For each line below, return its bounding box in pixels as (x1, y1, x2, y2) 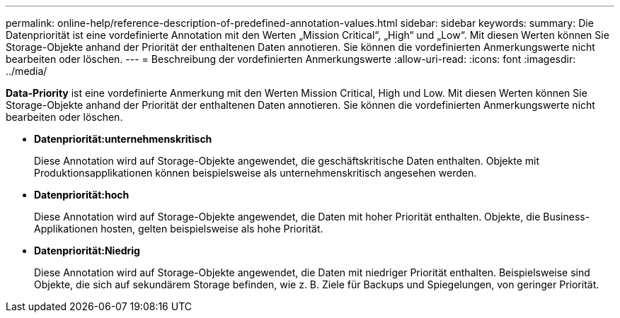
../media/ (6, 65, 47, 77)
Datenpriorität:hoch (34, 189, 130, 201)
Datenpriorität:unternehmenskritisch (34, 133, 212, 145)
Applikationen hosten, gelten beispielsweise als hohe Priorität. (34, 223, 323, 235)
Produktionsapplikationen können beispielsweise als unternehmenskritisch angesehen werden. (34, 167, 477, 179)
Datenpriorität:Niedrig (34, 245, 140, 257)
